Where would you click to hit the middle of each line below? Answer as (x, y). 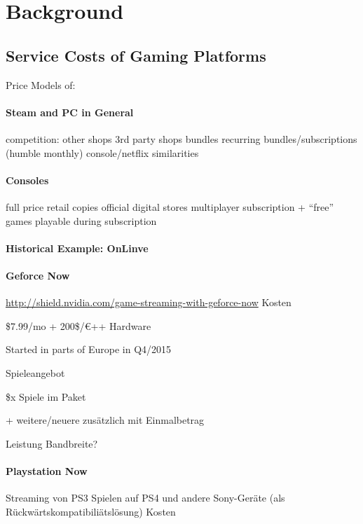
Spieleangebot (35, 372)
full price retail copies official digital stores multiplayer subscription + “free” (170, 206)
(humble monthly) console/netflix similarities (102, 152)
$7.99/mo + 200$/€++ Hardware (78, 325)
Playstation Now (47, 470)
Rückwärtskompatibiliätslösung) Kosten (91, 511)
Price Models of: (41, 84)
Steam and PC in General (70, 112)
